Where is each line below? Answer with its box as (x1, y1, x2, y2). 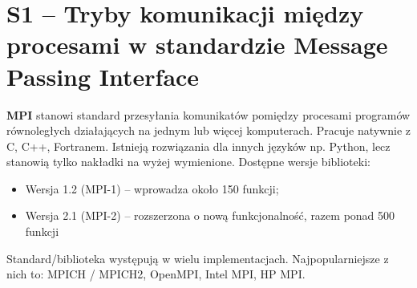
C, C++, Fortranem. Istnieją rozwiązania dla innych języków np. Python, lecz (6, 137, 391, 154)
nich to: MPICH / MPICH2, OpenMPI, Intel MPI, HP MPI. (6, 266, 306, 282)
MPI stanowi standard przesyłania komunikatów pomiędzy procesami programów (6, 106, 411, 123)
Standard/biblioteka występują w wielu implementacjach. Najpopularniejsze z (6, 249, 389, 266)
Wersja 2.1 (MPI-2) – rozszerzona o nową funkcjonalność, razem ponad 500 (25, 207, 395, 224)
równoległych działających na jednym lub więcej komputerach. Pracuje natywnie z (6, 122, 411, 139)
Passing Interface (6, 59, 200, 92)
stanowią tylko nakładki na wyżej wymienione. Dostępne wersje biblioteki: (6, 153, 370, 170)
